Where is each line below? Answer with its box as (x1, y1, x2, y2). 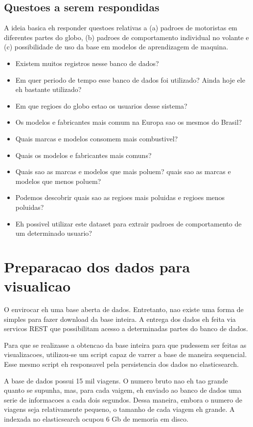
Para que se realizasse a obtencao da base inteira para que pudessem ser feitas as (4, 339, 247, 350)
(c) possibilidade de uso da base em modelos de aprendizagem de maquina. (4, 42, 229, 52)
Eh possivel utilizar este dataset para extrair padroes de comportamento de (15, 218, 242, 228)
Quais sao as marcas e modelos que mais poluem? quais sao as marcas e (15, 166, 231, 177)
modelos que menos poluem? (15, 176, 101, 186)
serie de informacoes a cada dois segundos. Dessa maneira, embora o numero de (4, 394, 242, 405)
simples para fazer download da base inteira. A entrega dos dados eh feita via (4, 314, 236, 324)
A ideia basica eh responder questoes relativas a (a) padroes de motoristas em (4, 22, 237, 33)
